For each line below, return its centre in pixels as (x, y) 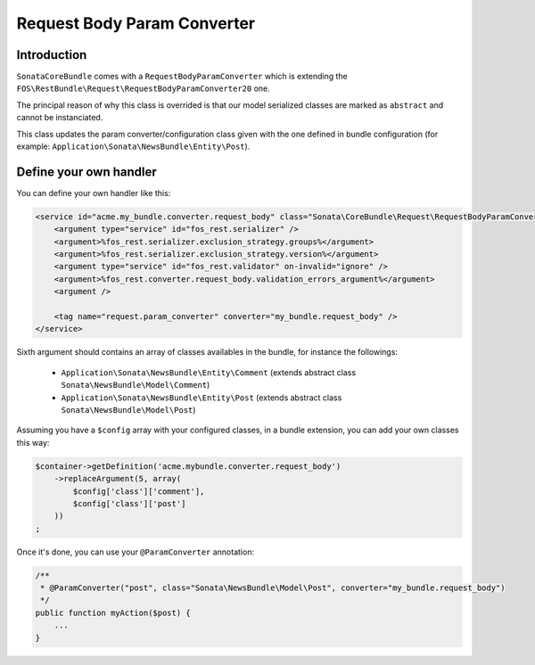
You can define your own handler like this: (94, 193)
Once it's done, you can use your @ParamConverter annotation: (135, 552)
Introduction (52, 55)
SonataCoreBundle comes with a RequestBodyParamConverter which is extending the (182, 77)
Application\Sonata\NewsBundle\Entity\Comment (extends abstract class (209, 372)
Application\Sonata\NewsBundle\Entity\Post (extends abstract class (202, 398)
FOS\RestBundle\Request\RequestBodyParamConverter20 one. (144, 88)
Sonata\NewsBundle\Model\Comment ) (136, 385)
